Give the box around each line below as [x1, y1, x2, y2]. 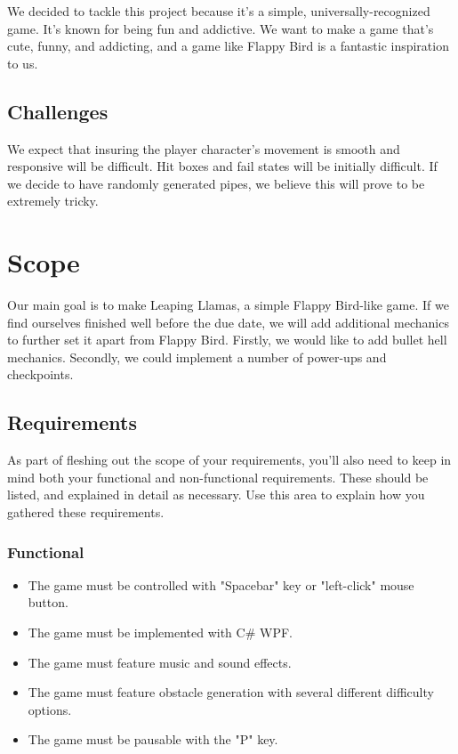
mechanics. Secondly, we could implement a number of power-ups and [7, 347, 387, 366]
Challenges [7, 97, 108, 125]
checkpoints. [7, 365, 74, 384]
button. [28, 593, 68, 612]
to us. [7, 53, 38, 72]
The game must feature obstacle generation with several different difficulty [28, 683, 434, 701]
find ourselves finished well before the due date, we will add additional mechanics [7, 312, 449, 331]
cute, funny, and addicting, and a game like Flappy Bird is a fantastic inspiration [7, 36, 449, 55]
